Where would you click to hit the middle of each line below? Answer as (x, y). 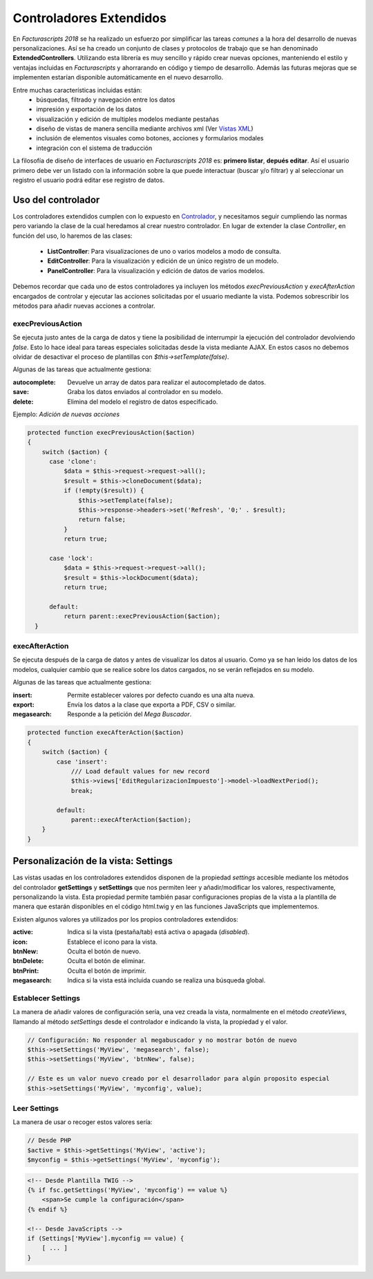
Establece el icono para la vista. (113, 942)
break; (82, 791)
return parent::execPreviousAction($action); (142, 616)
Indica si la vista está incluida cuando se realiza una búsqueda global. (166, 980)
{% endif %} (48, 1209)
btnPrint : (26, 971)
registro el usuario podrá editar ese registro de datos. (89, 180)
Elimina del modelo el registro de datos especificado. (143, 402)
